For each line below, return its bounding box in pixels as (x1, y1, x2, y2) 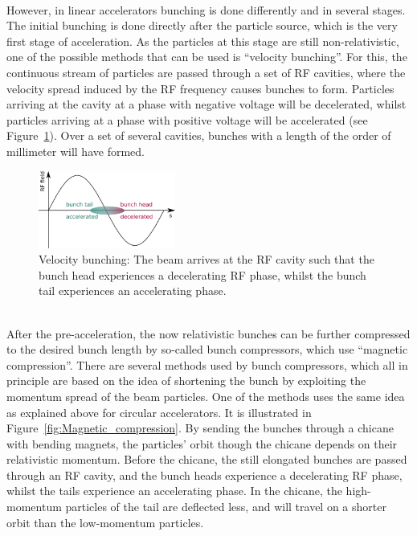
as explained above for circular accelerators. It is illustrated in (6, 403, 312, 420)
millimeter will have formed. (6, 142, 145, 159)
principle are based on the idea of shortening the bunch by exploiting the (6, 372, 366, 389)
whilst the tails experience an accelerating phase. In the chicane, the (6, 482, 342, 499)
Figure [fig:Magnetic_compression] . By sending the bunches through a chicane (6, 419, 394, 436)
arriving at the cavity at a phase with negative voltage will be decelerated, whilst (6, 96, 407, 113)
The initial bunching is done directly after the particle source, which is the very (6, 17, 398, 34)
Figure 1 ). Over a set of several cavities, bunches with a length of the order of (6, 127, 391, 144)
